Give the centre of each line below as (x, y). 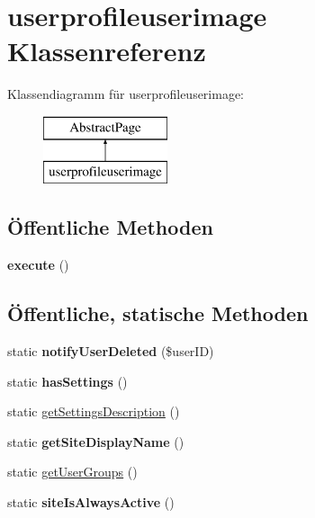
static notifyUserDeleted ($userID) (111, 351)
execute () (38, 265)
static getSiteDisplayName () (96, 441)
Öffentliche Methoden (110, 227)
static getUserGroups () (72, 472)
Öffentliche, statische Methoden (158, 313)
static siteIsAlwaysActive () (91, 502)
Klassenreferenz (107, 51)
